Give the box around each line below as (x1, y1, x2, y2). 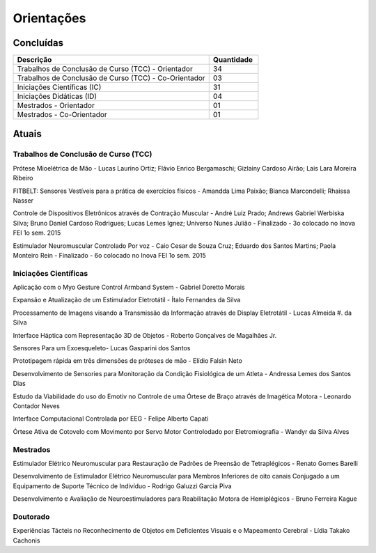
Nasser (13, 196, 34, 205)
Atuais (13, 128, 42, 140)
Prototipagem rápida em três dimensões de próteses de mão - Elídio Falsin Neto (13, 357, 243, 365)
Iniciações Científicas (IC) (17, 82, 102, 92)
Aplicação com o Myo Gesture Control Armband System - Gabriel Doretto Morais (13, 283, 245, 292)
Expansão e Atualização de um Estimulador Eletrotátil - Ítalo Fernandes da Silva (13, 296, 241, 304)
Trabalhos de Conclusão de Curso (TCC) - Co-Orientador (17, 73, 205, 83)
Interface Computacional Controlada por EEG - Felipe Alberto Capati (13, 414, 209, 423)
